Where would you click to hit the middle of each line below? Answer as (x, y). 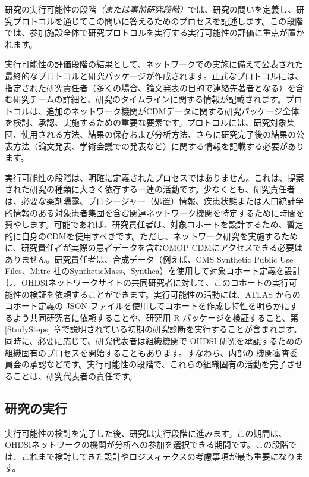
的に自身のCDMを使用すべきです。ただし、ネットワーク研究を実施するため (152, 236)
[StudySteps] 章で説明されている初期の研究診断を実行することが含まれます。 (153, 329)
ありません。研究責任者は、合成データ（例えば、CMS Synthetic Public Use (149, 259)
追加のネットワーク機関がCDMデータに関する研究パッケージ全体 (173, 110)
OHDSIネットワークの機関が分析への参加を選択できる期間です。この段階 (147, 445)
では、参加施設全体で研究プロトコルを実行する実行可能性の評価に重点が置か (154, 32)
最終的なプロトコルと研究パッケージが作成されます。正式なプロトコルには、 (154, 75)
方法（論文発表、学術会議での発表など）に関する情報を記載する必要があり (158, 146)
